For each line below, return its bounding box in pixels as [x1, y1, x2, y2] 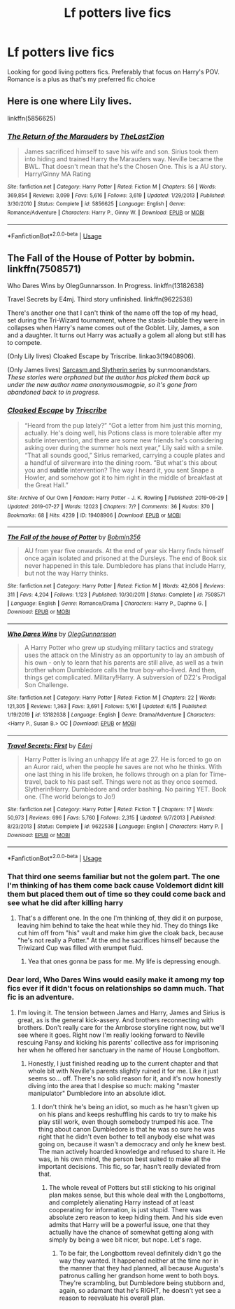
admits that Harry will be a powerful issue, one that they [48, 1220, 210, 1228]
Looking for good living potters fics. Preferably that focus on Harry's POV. [7, 67, 220, 76]
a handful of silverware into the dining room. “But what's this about [24, 459, 218, 467]
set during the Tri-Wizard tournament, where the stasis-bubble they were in [7, 316, 225, 325]
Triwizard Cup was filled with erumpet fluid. [17, 944, 143, 952]
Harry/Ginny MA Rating [24, 170, 92, 178]
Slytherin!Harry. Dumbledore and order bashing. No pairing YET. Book [24, 785, 227, 793]
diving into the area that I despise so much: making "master [27, 1081, 199, 1090]
